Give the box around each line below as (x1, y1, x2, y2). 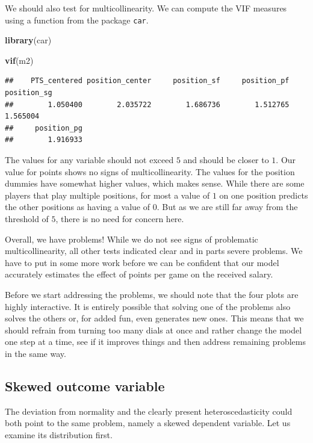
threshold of (5, 212, 49, 225)
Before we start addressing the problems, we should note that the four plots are (5, 288, 299, 300)
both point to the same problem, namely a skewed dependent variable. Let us (5, 417, 291, 429)
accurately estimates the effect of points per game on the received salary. (5, 268, 273, 280)
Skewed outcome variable (5, 376, 165, 395)
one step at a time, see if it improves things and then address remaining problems (5, 335, 306, 348)
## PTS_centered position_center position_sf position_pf (5, 76, 290, 85)
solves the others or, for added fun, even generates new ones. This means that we (5, 312, 304, 324)
